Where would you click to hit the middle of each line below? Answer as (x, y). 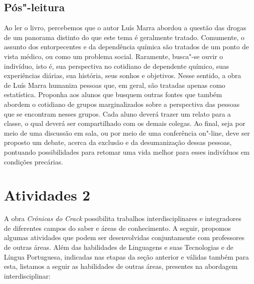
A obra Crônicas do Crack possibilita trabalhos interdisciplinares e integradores (123, 218)
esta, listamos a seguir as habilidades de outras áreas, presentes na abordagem (121, 266)
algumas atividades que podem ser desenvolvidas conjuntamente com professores (124, 237)
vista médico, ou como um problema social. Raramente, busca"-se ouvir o (114, 56)
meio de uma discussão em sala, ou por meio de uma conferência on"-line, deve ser (127, 132)
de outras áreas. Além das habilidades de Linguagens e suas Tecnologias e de (119, 247)
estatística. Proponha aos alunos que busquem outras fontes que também (113, 94)
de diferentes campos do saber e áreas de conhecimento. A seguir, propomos (117, 228)
